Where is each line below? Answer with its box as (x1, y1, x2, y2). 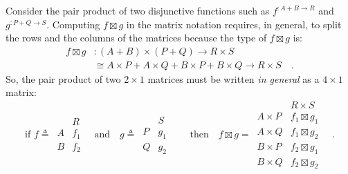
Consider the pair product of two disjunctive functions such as (6, 3, 270, 17)
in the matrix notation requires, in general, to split (126, 17, 342, 31)
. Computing (46, 17, 100, 31)
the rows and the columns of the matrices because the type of (6, 30, 267, 45)
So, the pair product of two (6, 71, 121, 86)
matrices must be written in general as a (147, 71, 320, 86)
